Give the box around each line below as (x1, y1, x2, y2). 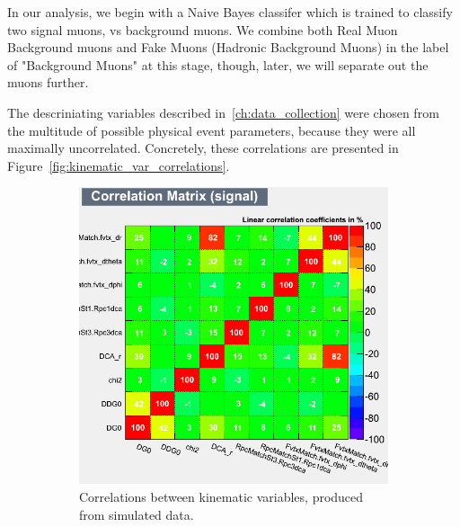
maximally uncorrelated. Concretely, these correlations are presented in (7, 138, 399, 157)
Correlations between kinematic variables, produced (79, 487, 364, 506)
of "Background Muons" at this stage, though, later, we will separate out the (7, 55, 429, 74)
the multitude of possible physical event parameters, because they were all (7, 121, 416, 139)
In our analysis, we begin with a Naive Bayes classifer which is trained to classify (7, 3, 453, 21)
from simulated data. (79, 505, 194, 523)
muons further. (7, 73, 89, 92)
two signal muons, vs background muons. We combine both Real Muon (7, 20, 398, 39)
